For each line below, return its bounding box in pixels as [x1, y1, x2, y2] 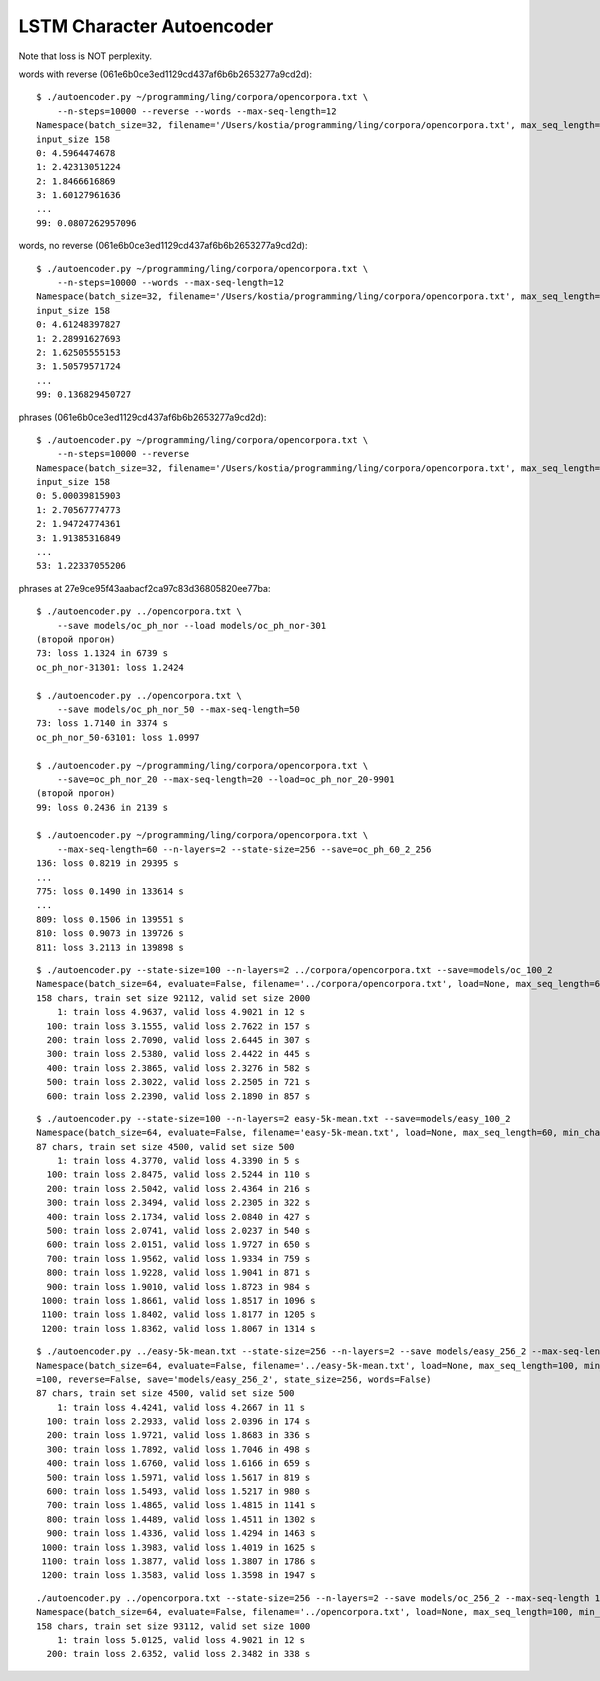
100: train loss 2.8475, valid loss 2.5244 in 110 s [46, 1169, 311, 1180]
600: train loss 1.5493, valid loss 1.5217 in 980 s [46, 1486, 311, 1497]
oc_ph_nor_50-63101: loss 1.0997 [36, 731, 200, 743]
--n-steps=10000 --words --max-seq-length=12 [56, 277, 285, 289]
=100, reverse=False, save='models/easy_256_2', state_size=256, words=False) [36, 1373, 432, 1385]
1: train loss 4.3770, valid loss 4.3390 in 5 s [56, 1155, 300, 1167]
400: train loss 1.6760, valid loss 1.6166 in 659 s [46, 1458, 311, 1469]
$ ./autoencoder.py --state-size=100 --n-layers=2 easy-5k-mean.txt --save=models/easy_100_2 [36, 1113, 511, 1124]
